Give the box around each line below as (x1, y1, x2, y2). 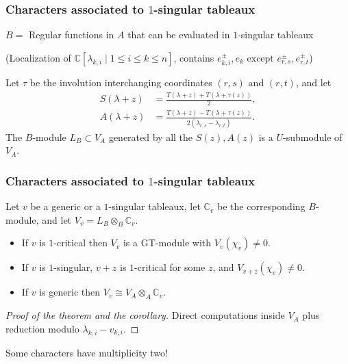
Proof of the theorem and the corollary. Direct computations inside (5, 308, 285, 322)
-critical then (53, 235, 108, 250)
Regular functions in (28, 27, 114, 42)
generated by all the (108, 129, 193, 144)
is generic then (39, 285, 101, 299)
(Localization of (5, 50, 71, 64)
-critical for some (134, 260, 206, 274)
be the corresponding (217, 199, 306, 213)
